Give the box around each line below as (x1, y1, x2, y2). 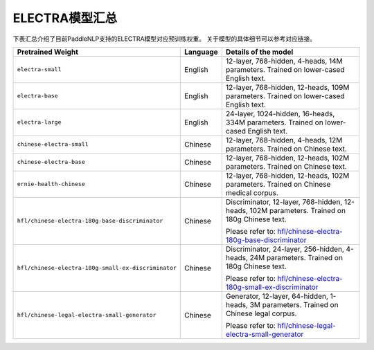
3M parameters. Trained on (249, 300, 339, 309)
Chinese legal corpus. (225, 308, 297, 318)
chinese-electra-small (17, 140, 89, 148)
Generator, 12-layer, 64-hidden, (225, 291, 329, 301)
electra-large (17, 118, 62, 126)
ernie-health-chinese (17, 181, 86, 188)
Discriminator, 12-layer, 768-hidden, (225, 197, 343, 207)
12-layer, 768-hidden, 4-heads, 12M (225, 135, 343, 145)
